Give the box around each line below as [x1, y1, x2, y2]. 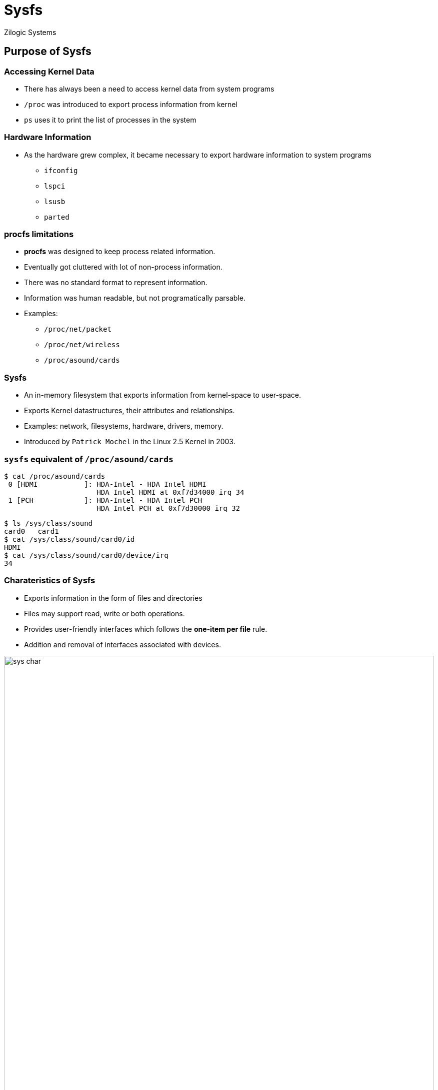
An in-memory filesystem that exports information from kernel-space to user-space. [24, 391, 301, 400]
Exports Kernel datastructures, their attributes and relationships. [24, 406, 235, 415]
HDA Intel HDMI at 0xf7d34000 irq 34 [96, 488, 244, 496]
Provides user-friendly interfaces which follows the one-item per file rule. [24, 624, 267, 633]
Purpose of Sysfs [4, 45, 91, 58]
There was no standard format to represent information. [24, 278, 207, 287]
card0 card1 [4, 527, 59, 535]
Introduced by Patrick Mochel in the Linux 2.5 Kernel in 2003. [24, 437, 235, 446]
